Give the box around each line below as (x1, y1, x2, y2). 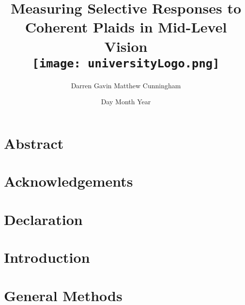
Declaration (4, 209, 83, 229)
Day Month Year (101, 96, 151, 107)
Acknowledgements (4, 171, 133, 191)
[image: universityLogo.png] (32, 56, 220, 70)
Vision (104, 36, 148, 56)
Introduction (4, 247, 90, 267)
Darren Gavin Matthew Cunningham (71, 80, 181, 90)
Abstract (4, 133, 64, 153)
